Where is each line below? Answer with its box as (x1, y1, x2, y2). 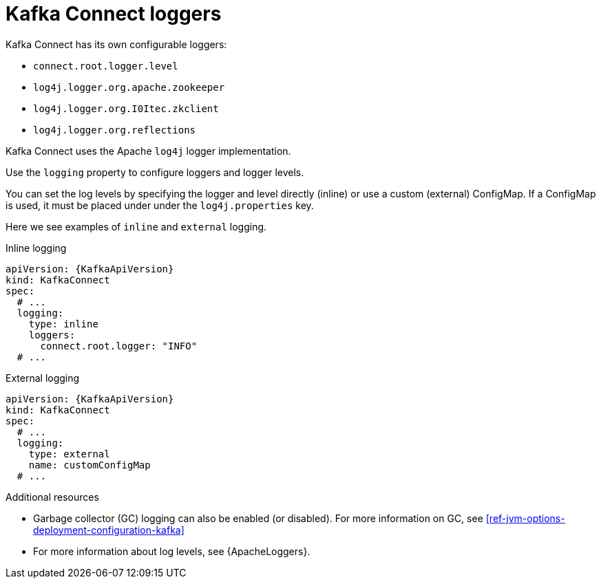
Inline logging (6, 241, 67, 254)
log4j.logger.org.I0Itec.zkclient (33, 102, 219, 114)
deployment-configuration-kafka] (33, 523, 184, 536)
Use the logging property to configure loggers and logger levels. (6, 166, 304, 178)
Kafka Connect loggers (6, 2, 222, 25)
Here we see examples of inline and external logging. (6, 220, 267, 232)
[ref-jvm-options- (485, 512, 565, 524)
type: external (28, 448, 110, 459)
